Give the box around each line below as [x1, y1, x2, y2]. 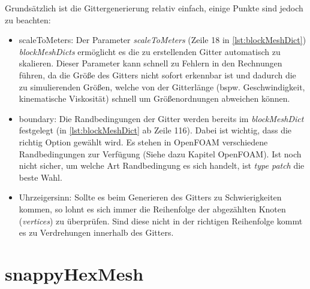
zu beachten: [5, 13, 51, 26]
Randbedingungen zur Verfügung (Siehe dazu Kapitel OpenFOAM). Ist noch [19, 147, 302, 160]
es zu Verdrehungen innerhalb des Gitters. [19, 226, 174, 239]
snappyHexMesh [5, 261, 144, 285]
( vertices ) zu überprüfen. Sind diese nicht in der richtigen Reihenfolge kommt [19, 214, 303, 227]
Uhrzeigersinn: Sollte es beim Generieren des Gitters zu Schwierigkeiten [19, 191, 282, 203]
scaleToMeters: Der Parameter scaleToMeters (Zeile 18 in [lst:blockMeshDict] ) [19, 34, 306, 46]
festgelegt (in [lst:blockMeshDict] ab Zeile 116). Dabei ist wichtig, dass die [19, 124, 292, 136]
